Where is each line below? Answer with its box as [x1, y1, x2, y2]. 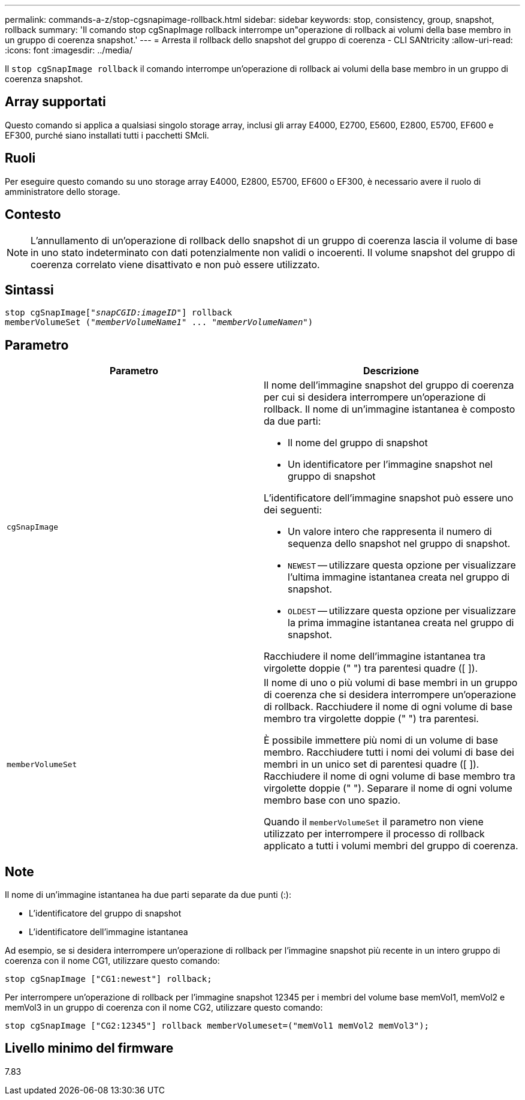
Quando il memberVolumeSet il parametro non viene [264, 816, 484, 828]
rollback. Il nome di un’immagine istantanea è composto [264, 403, 515, 416]
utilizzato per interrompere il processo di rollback [264, 828, 485, 840]
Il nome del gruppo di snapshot [288, 437, 428, 449]
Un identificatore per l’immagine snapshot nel [288, 458, 493, 471]
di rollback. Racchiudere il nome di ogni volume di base [264, 701, 513, 713]
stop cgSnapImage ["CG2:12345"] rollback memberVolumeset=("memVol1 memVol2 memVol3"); [5, 1021, 430, 1031]
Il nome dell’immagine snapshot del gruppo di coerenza [264, 379, 514, 392]
